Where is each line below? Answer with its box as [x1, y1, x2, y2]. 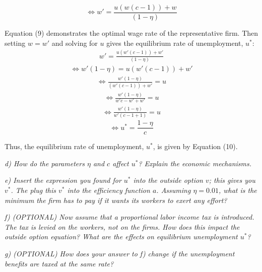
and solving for [51, 37, 98, 48]
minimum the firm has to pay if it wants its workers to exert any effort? [5, 194, 227, 205]
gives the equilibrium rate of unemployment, [106, 37, 243, 48]
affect [112, 158, 129, 168]
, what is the [218, 185, 257, 195]
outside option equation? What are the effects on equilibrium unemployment [5, 231, 238, 242]
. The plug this [11, 185, 56, 195]
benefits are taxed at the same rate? [5, 258, 114, 268]
